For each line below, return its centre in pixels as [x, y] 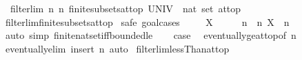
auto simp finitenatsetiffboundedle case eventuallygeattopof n [151, 35]
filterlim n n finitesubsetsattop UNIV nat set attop [125, 8]
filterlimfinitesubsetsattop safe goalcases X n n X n [147, 21]
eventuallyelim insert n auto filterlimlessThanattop [117, 48]
